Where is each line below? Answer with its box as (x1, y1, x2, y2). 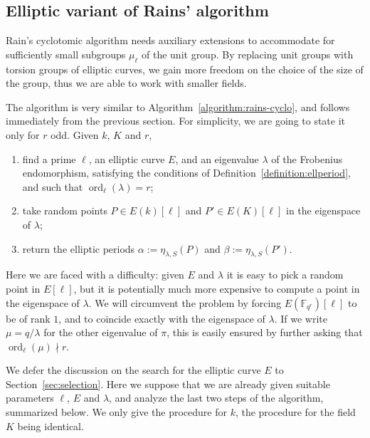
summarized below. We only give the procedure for (6, 405, 227, 419)
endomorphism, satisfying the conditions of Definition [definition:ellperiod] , (22, 165, 351, 180)
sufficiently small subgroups (6, 46, 126, 61)
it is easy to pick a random (226, 267, 344, 282)
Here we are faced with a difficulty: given (6, 267, 184, 282)
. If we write (274, 311, 328, 325)
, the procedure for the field (235, 405, 356, 419)
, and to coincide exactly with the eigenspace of (58, 311, 265, 325)
